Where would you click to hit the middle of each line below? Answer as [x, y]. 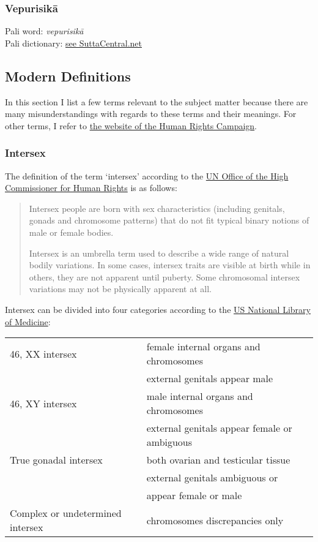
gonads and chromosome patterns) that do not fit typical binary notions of [169, 220]
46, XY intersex [43, 403]
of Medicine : [28, 321]
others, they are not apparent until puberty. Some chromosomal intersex [165, 277]
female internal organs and [203, 347]
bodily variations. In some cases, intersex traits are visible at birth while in [170, 265]
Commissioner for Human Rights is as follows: [91, 188]
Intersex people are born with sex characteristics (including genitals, [157, 208]
